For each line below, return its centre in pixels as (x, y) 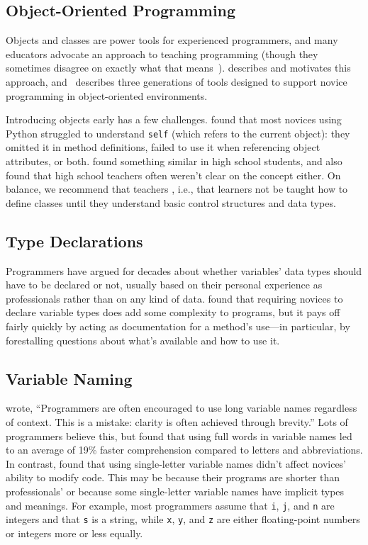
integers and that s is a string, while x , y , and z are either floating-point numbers (183, 519)
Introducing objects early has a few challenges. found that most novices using (174, 119)
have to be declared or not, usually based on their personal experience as (164, 285)
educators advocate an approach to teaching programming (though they (162, 54)
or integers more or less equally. (74, 533)
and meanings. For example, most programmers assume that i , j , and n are (170, 505)
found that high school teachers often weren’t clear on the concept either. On (173, 175)
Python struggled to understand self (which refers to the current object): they (178, 133)
